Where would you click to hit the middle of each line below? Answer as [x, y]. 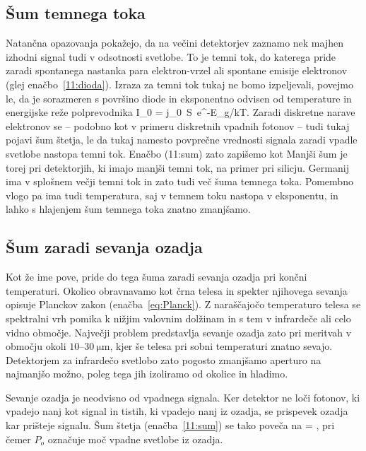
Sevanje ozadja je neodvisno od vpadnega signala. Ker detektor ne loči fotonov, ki [183, 397]
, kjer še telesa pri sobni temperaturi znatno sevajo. [221, 346]
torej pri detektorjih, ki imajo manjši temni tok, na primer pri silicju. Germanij [177, 167]
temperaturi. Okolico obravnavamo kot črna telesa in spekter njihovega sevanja [177, 290]
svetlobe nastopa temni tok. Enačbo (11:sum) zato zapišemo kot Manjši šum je [177, 153]
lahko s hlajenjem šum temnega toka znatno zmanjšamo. [128, 209]
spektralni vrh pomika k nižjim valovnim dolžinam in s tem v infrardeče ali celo [178, 318]
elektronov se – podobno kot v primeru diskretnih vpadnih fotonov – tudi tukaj [178, 125]
